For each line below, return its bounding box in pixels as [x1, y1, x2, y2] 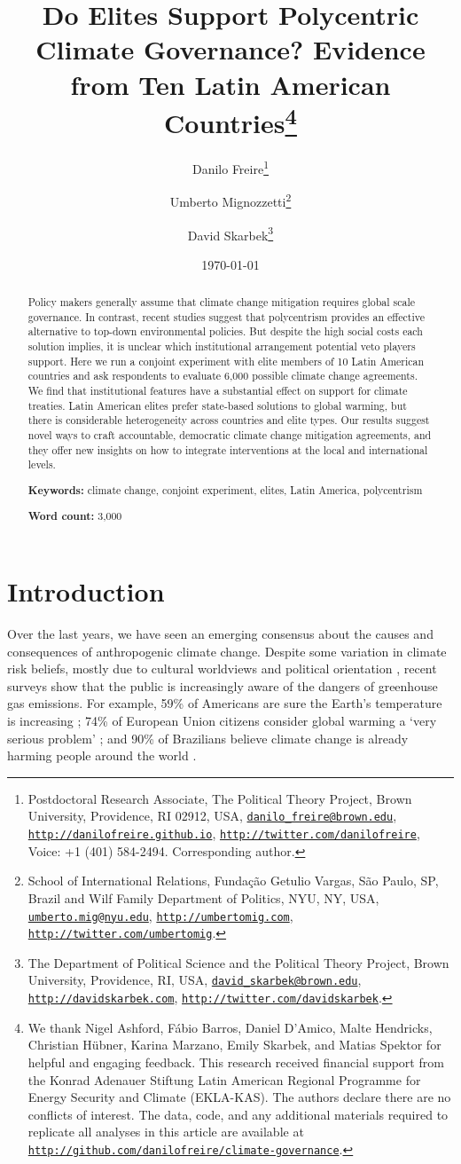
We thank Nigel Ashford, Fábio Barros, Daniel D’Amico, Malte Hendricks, [27, 1018, 433, 1036]
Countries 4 [164, 100, 297, 141]
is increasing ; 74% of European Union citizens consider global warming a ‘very [7, 712, 437, 730]
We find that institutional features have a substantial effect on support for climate [27, 383, 408, 398]
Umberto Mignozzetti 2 [169, 190, 292, 210]
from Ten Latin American [70, 66, 391, 102]
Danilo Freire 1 [191, 157, 270, 177]
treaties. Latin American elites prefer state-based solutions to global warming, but [27, 397, 407, 413]
